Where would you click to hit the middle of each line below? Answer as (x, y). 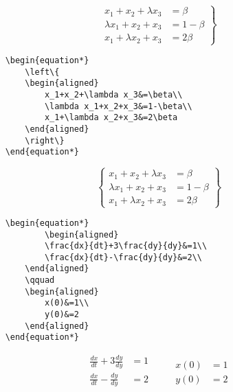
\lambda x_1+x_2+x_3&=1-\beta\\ (118, 106)
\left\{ (42, 72)
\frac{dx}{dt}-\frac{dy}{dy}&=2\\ (123, 257)
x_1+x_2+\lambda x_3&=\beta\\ (113, 94)
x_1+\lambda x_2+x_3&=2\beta (111, 118)
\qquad (40, 280)
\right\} (45, 140)
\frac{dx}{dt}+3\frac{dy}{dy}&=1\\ (126, 246)
